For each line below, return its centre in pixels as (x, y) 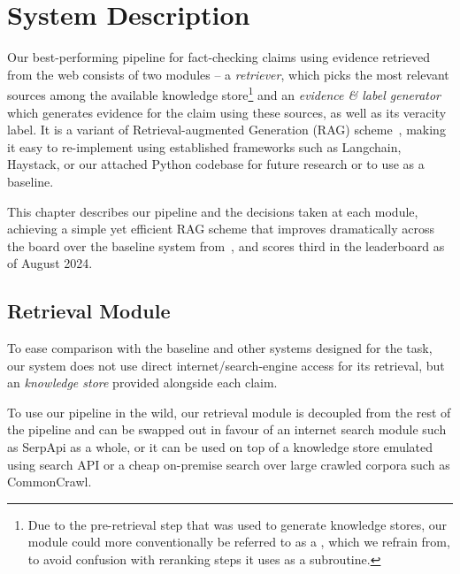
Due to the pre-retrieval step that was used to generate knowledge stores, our (238, 524)
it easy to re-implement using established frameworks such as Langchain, (204, 146)
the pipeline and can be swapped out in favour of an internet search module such (227, 429)
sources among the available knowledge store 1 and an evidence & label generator (224, 93)
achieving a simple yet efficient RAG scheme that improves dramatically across (221, 229)
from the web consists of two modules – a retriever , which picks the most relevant (228, 74)
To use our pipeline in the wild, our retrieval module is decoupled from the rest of (229, 412)
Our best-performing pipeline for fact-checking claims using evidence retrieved (219, 57)
